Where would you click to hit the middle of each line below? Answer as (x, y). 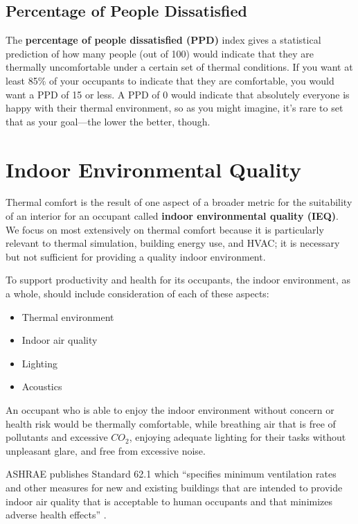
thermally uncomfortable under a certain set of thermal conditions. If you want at (179, 67)
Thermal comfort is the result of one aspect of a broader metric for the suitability (179, 202)
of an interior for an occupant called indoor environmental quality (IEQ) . (172, 216)
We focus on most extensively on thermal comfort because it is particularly (165, 229)
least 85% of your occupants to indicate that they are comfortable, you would (170, 80)
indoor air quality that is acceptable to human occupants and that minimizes (169, 501)
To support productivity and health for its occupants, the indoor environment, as (178, 280)
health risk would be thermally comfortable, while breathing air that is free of (171, 423)
